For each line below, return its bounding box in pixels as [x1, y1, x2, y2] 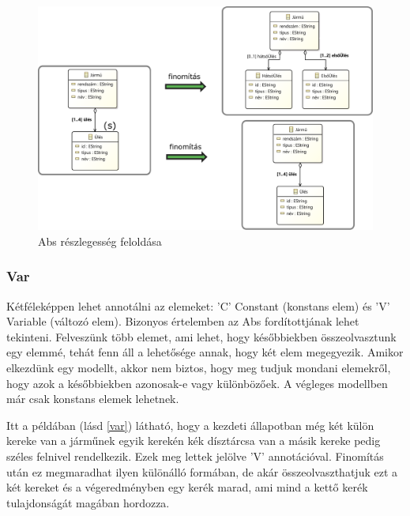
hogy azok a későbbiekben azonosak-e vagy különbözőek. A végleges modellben [6, 375, 388, 391]
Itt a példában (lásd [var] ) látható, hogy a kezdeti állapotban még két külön [6, 416, 374, 433]
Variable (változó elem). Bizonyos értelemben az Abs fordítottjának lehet [6, 313, 359, 330]
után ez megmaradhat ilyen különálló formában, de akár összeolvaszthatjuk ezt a [6, 463, 398, 480]
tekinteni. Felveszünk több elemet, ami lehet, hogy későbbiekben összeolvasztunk [6, 328, 397, 345]
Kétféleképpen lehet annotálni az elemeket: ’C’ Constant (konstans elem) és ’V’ [6, 297, 390, 314]
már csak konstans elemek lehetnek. [6, 390, 179, 407]
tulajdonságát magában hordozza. [6, 494, 170, 510]
